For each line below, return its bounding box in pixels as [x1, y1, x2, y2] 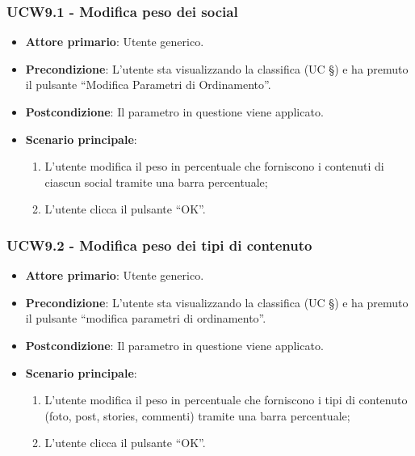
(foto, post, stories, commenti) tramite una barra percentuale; [44, 407, 350, 424]
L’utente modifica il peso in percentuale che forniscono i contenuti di [44, 158, 384, 175]
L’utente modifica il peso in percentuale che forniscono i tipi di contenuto [44, 391, 408, 408]
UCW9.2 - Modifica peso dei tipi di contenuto [6, 234, 312, 255]
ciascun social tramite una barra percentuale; [44, 173, 268, 190]
